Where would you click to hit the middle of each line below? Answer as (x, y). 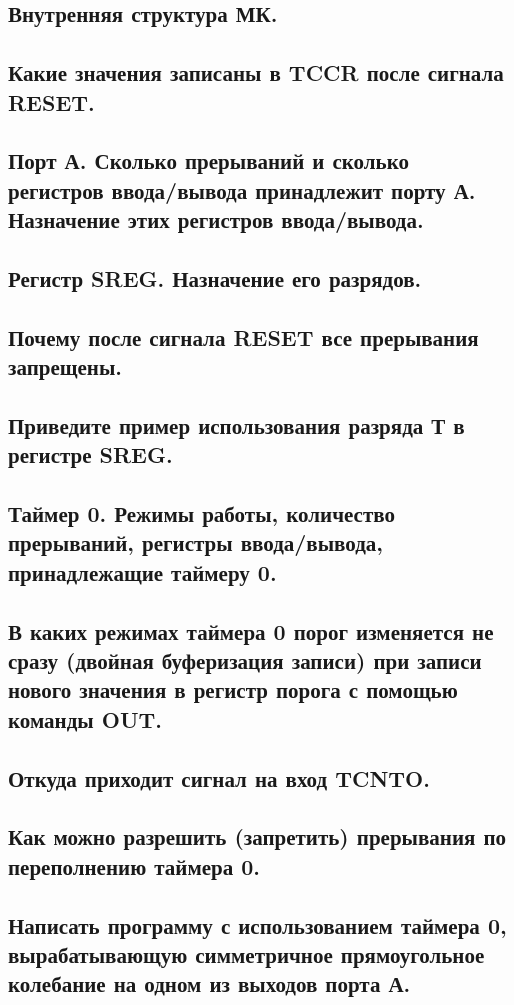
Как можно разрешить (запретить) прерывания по (257, 836)
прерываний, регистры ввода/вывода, (195, 542)
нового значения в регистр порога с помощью (233, 689)
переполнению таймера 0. (134, 865)
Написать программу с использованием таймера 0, (257, 924)
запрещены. (65, 366)
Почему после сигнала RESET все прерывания (243, 336)
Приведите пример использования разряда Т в (236, 424)
